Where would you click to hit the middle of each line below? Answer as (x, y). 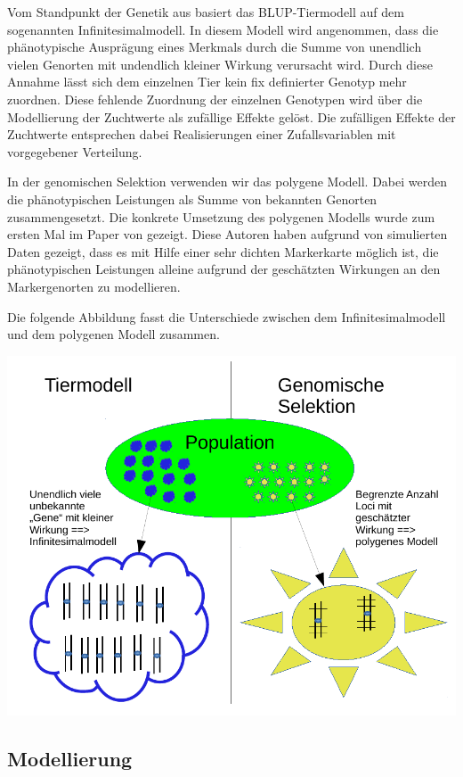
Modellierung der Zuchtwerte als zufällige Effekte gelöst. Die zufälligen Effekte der (231, 116)
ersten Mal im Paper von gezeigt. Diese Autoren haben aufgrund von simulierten (227, 234)
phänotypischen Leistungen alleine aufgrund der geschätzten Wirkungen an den (224, 269)
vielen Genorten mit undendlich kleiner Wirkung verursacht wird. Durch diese (220, 64)
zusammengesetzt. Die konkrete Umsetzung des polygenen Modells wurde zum (221, 216)
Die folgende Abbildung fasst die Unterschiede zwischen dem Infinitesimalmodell (227, 316)
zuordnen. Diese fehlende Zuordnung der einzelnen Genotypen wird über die (215, 99)
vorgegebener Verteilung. (75, 151)
